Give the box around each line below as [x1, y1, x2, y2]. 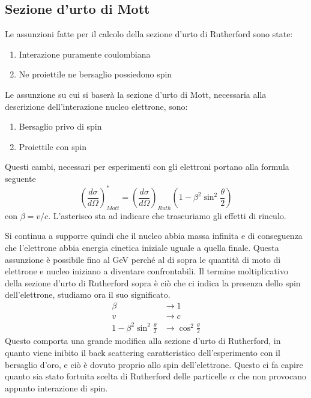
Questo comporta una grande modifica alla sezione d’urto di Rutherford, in [5, 334, 281, 347]
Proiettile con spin [19, 140, 87, 152]
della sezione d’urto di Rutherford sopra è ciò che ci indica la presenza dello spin [5, 276, 301, 289]
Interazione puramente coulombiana [19, 47, 151, 60]
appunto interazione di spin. [5, 381, 108, 394]
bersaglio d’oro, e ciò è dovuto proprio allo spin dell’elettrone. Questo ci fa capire [5, 358, 303, 370]
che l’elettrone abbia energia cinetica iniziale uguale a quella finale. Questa [5, 241, 279, 254]
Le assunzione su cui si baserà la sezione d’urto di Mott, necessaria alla [5, 88, 267, 100]
